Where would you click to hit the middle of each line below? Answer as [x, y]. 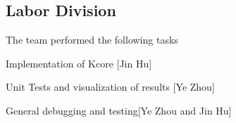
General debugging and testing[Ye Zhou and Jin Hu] [119, 110]
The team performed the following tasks [92, 40]
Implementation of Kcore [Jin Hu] [79, 63]
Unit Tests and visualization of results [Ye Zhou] [110, 87]
